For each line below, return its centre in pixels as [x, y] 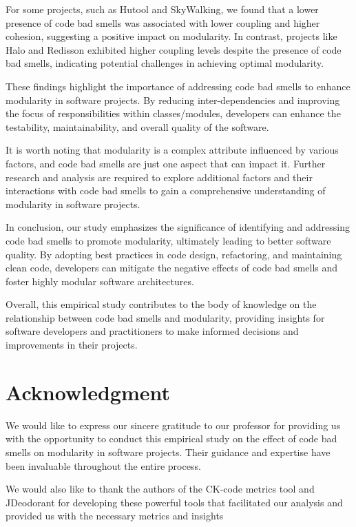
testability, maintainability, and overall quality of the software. [137, 126]
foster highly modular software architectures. [100, 281]
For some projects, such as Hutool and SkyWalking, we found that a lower [162, 9]
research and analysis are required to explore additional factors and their [159, 177]
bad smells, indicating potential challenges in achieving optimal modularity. [165, 63]
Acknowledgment [88, 392]
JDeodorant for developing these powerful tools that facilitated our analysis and [174, 502]
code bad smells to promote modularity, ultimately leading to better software [168, 240]
